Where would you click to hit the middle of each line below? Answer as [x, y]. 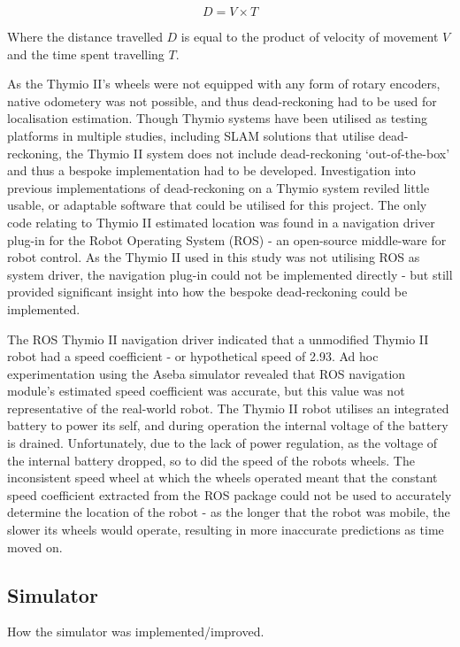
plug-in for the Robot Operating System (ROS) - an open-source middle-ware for [227, 239]
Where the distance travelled [85, 36]
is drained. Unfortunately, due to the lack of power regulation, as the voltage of [222, 443]
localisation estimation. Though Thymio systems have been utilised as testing [218, 118]
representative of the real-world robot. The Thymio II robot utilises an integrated [228, 408]
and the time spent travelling [86, 54]
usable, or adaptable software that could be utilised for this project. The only [217, 205]
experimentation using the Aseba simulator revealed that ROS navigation [207, 373]
